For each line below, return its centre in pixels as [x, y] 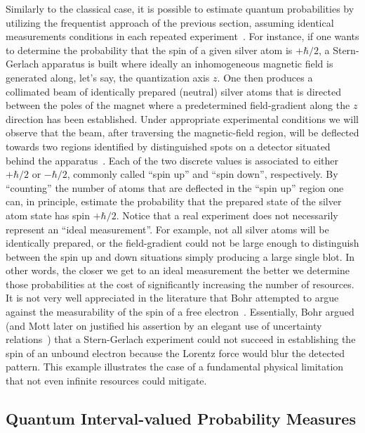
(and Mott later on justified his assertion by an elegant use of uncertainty [164, 325]
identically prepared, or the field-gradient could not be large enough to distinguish [182, 243]
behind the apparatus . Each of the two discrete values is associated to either [172, 160]
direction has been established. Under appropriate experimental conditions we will [182, 118]
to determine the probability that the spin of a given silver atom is [149, 50]
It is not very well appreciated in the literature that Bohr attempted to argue [172, 298]
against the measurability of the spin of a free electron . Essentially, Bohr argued [180, 312]
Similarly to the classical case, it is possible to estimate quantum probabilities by [180, 8]
